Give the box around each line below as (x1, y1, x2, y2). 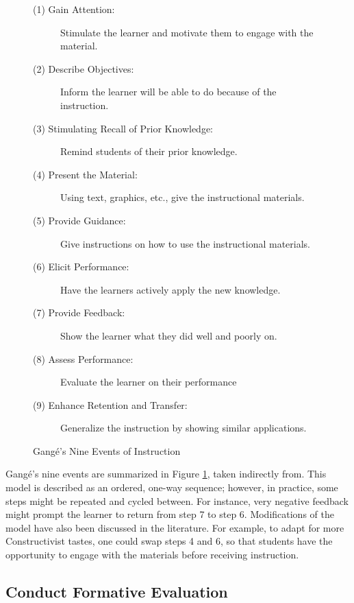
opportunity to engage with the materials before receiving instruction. (5, 547, 299, 562)
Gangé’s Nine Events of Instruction (33, 443, 181, 458)
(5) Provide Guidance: (33, 213, 126, 227)
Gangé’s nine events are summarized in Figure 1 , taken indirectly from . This (5, 466, 327, 481)
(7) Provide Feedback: (33, 305, 125, 320)
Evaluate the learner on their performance (60, 375, 237, 389)
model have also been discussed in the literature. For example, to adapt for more (5, 520, 344, 534)
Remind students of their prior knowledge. (60, 144, 238, 158)
